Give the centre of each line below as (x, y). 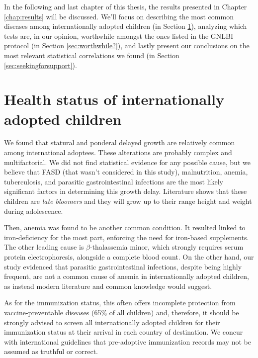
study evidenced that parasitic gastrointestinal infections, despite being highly (123, 266)
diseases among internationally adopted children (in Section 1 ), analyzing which (126, 26)
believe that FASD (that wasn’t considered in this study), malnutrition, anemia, (126, 172)
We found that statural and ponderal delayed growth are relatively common (120, 142)
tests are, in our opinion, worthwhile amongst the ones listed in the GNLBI (119, 36)
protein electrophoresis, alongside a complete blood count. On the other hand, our (129, 257)
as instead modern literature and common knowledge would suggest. (108, 286)
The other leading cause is (44, 247)
